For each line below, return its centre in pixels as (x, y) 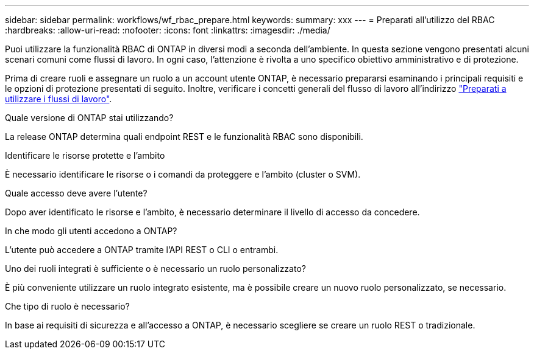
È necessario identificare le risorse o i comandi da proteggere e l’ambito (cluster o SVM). (183, 174)
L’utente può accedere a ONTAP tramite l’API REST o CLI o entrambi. (142, 250)
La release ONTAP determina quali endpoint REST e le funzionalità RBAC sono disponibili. (184, 137)
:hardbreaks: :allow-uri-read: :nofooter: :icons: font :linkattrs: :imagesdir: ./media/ (168, 30)
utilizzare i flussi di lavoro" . (59, 99)
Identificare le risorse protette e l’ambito (85, 155)
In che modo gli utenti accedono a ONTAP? (91, 231)
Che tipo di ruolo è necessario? (67, 306)
